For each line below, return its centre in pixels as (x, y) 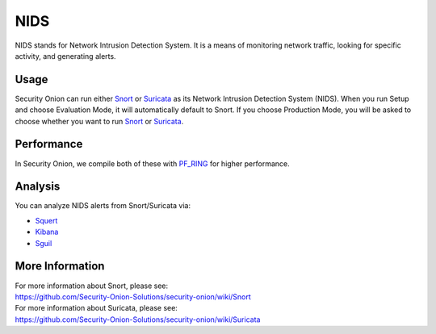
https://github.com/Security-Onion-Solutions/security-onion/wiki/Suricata (138, 319)
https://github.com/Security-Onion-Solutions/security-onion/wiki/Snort (133, 296)
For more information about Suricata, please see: (96, 308)
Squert (46, 220)
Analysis (38, 187)
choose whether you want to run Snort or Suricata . (99, 121)
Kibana (47, 232)
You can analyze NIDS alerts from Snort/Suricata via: (103, 206)
